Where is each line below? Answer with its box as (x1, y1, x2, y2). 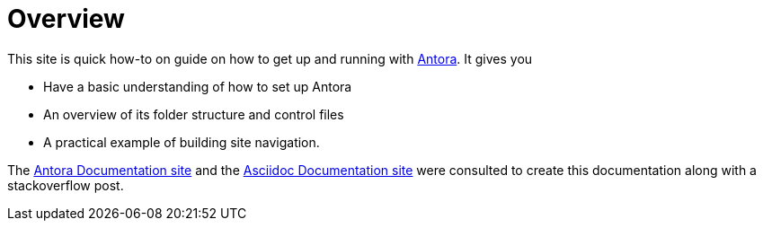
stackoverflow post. (7, 177, 124, 193)
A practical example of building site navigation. (43, 134, 320, 150)
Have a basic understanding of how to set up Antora (43, 78, 352, 94)
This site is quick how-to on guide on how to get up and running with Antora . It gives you (7, 50, 533, 66)
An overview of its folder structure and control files (43, 106, 344, 122)
